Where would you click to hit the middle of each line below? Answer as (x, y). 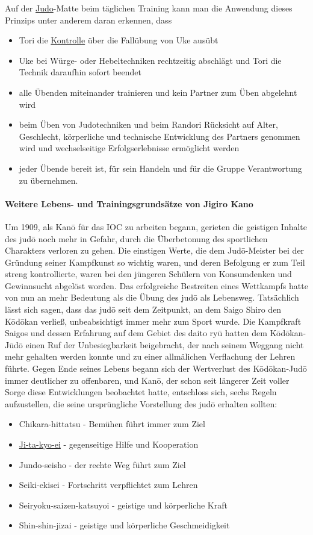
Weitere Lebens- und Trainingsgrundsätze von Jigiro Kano (129, 203)
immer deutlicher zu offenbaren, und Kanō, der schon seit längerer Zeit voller (147, 380)
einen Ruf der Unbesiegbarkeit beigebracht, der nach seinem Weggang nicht (165, 344)
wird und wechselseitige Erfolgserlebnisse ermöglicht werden (129, 148)
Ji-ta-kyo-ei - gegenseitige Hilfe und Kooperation (109, 444)
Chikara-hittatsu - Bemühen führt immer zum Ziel (112, 424)
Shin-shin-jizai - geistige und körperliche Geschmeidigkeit (124, 525)
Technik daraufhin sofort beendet (80, 72)
